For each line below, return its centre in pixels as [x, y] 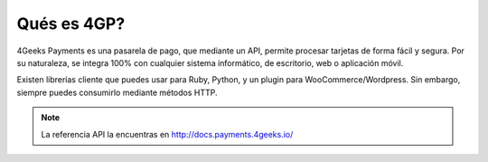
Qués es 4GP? [71, 24]
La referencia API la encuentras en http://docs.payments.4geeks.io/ [167, 134]
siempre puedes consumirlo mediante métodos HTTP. [117, 92]
